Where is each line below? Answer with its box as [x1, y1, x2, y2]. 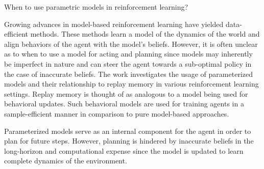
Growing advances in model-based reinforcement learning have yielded [4, 18, 224, 29]
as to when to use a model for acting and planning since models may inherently [4, 48, 253, 59]
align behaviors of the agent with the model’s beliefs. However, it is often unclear [4, 38, 258, 49]
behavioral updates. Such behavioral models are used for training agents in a [4, 98, 244, 109]
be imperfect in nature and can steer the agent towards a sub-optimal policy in [4, 58, 252, 69]
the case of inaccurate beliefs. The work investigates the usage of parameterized [4, 68, 253, 79]
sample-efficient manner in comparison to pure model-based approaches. [4, 108, 229, 119]
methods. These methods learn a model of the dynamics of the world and [30, 29, 260, 39]
